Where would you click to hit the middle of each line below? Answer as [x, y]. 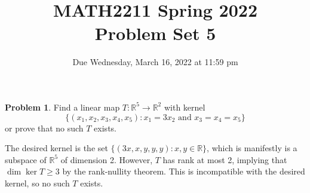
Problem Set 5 [155, 33]
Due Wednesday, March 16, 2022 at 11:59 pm [155, 62]
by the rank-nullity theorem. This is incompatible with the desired [184, 171]
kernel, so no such [37, 183]
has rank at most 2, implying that [225, 159]
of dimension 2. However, [107, 159]
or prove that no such [44, 128]
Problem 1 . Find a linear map [62, 107]
